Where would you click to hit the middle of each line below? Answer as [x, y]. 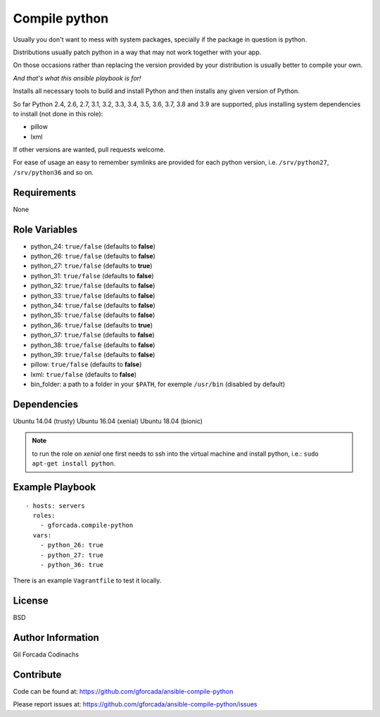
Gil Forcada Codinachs [46, 654]
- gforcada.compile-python [87, 525]
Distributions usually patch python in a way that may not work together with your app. [137, 52]
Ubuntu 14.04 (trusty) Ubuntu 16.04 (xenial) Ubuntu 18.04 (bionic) [108, 421]
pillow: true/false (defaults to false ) [86, 364]
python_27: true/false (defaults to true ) [91, 266]
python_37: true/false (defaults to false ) [93, 335]
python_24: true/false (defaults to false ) [93, 246]
